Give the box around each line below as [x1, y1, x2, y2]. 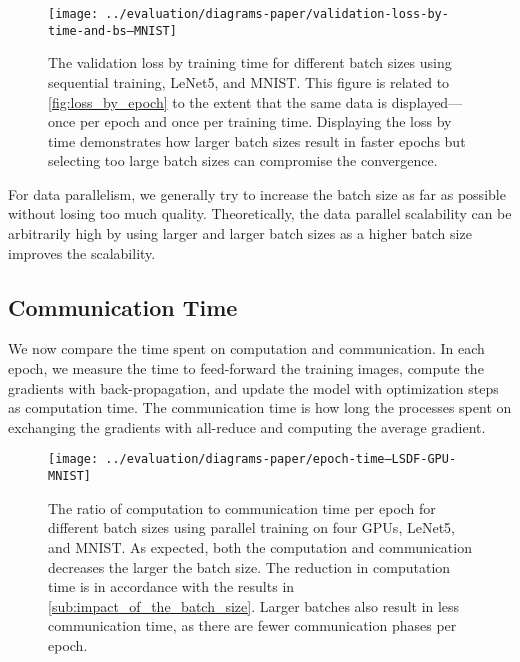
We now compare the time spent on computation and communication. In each [8, 338, 485, 359]
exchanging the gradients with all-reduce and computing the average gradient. [8, 416, 486, 437]
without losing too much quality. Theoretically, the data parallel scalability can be [8, 203, 512, 224]
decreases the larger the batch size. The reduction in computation [48, 556, 451, 577]
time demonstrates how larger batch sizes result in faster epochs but [48, 130, 466, 151]
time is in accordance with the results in [48, 576, 295, 597]
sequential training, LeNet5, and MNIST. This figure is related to [48, 71, 450, 92]
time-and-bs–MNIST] [48, 23, 177, 38]
